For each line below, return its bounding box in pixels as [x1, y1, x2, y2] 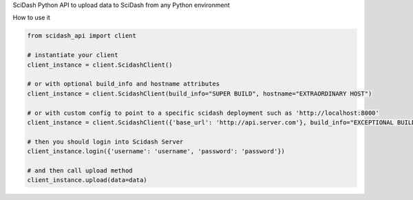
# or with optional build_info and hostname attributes [27, 80, 220, 88]
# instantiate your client [27, 52, 118, 59]
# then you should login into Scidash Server [27, 137, 184, 146]
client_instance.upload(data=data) [27, 176, 147, 184]
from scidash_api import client [27, 32, 137, 40]
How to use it [12, 14, 51, 22]
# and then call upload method [27, 166, 134, 175]
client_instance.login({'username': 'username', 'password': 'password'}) [27, 148, 286, 155]
